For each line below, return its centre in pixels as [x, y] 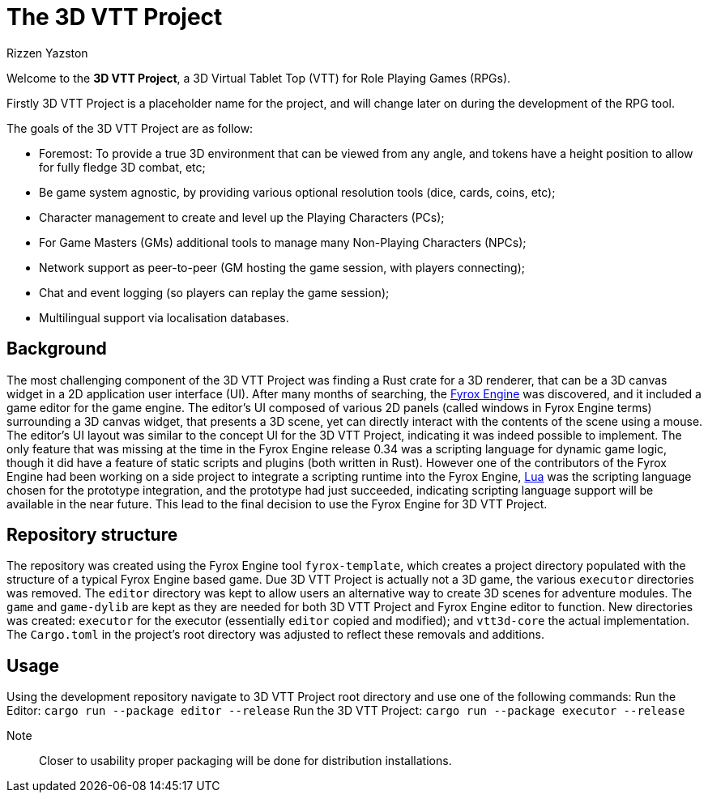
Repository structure [92, 535]
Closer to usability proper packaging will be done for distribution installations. [245, 761]
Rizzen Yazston [47, 53]
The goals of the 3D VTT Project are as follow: [130, 128]
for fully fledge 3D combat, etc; [122, 167]
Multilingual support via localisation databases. [164, 317]
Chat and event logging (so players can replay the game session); [214, 292]
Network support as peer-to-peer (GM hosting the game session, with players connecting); [282, 267]
